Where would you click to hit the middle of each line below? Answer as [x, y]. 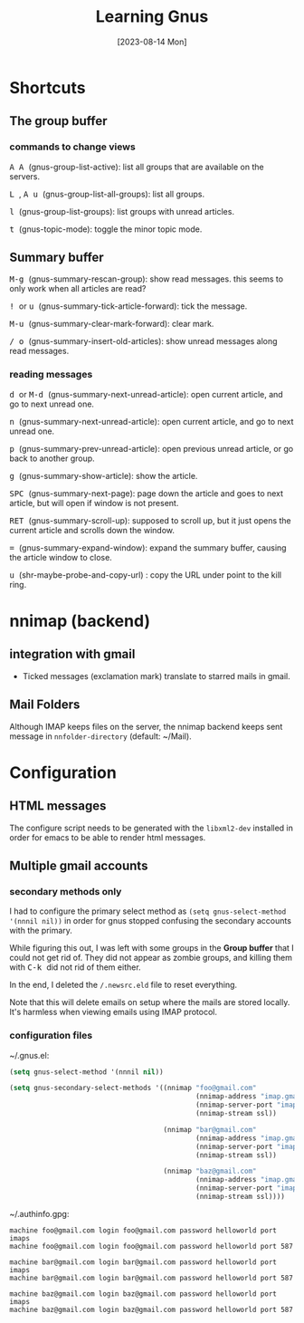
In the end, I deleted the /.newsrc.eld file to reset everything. [123, 985]
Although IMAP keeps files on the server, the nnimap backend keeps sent [146, 726]
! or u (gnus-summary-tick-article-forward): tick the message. [128, 306]
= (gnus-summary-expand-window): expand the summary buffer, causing [148, 547]
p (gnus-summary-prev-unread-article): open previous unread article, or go [152, 448]
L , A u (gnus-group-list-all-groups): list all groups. [107, 194]
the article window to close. [61, 557]
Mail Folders [45, 705]
